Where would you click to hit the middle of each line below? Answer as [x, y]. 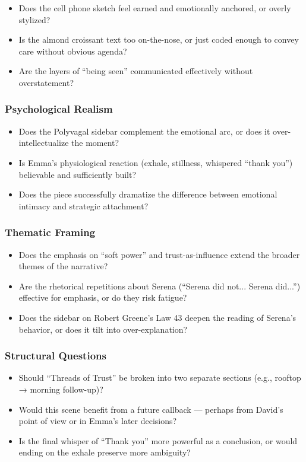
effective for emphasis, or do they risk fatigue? [103, 297]
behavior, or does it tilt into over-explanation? [103, 329]
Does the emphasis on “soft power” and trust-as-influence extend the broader [159, 254]
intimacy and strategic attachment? [83, 205]
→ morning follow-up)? [61, 389]
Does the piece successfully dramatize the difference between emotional [148, 194]
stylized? [34, 19]
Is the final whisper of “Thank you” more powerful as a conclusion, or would [158, 440]
